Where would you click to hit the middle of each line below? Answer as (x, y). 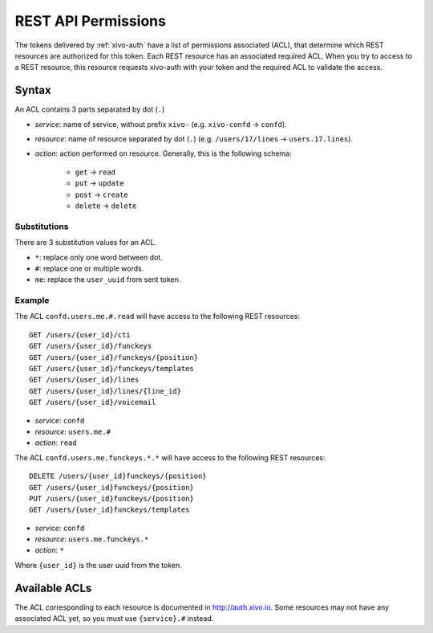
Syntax (33, 90)
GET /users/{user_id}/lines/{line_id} (105, 391)
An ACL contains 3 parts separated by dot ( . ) (90, 109)
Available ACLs (53, 588)
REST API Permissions (90, 21)
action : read (56, 443)
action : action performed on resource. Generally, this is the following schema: (163, 153)
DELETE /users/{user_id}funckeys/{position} (118, 476)
